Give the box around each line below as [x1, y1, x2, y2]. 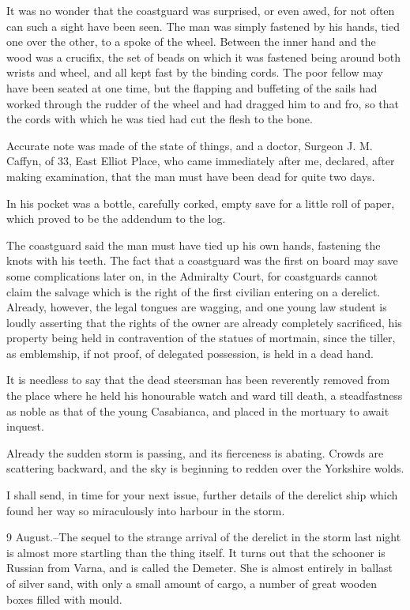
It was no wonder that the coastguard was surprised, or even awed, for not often [6, 2, 395, 18]
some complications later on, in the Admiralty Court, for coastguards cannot [6, 267, 378, 284]
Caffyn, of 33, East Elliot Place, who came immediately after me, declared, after [6, 152, 395, 169]
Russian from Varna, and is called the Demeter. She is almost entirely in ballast [6, 559, 393, 576]
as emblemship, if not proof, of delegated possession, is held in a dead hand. [6, 345, 374, 361]
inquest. [6, 418, 44, 435]
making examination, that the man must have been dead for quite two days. [6, 168, 375, 184]
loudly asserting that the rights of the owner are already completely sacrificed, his [6, 314, 402, 330]
